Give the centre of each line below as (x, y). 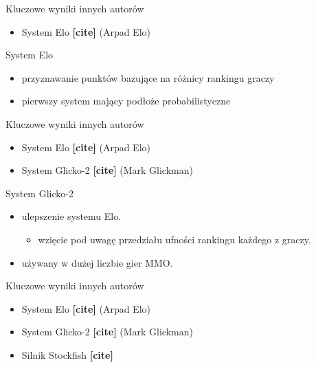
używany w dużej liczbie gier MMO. (97, 262)
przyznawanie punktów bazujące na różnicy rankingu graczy (148, 77)
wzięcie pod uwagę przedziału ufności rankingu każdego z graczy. (174, 239)
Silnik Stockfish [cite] (67, 354)
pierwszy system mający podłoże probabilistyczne (126, 101)
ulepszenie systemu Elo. (71, 216)
